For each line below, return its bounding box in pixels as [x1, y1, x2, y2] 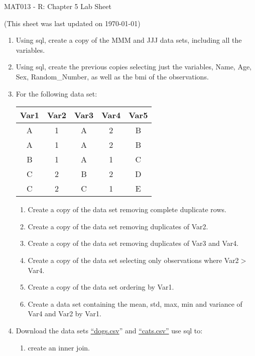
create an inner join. [28, 342, 90, 352]
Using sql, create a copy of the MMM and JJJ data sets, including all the [16, 35, 242, 45]
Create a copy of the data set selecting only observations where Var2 [28, 254, 239, 265]
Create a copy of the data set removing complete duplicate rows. [28, 204, 226, 215]
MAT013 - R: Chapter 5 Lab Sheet [4, 1, 111, 11]
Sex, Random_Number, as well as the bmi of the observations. [16, 71, 209, 81]
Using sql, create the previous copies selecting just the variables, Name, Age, [16, 61, 252, 72]
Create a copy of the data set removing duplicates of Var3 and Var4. [28, 238, 239, 248]
